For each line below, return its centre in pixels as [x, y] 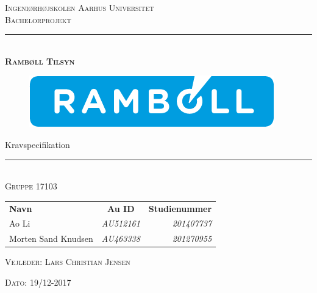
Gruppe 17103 [31, 186]
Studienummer [180, 208]
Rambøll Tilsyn [40, 61]
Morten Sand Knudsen [51, 238]
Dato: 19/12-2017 [38, 282]
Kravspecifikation [37, 144]
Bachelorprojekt [38, 19]
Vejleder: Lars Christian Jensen [68, 262]
